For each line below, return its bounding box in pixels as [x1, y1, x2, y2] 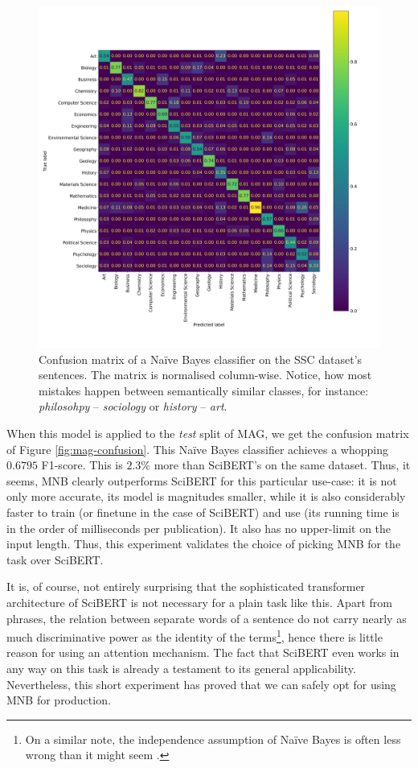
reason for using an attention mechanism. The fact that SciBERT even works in [6, 644, 400, 661]
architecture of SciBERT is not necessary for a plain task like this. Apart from [6, 593, 392, 610]
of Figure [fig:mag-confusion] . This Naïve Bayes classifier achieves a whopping [6, 440, 388, 457]
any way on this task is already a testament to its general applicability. [6, 659, 356, 676]
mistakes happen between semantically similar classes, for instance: [39, 382, 369, 398]
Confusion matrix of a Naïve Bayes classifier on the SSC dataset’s [39, 350, 363, 367]
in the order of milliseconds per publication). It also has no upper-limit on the [6, 519, 391, 536]
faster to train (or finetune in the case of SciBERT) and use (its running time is [6, 503, 400, 520]
